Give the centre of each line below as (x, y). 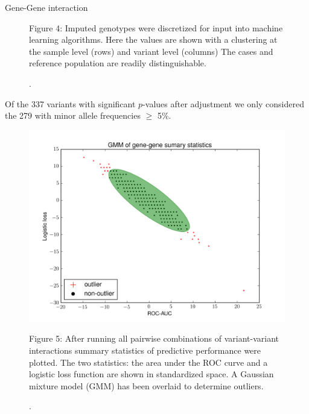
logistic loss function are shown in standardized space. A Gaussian (151, 374)
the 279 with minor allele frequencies (73, 115)
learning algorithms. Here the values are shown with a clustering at (153, 39)
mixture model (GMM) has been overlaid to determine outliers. (146, 385)
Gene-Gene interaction (46, 7)
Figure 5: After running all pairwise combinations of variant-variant (154, 338)
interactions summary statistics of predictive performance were (145, 350)
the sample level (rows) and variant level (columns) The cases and (151, 51)
